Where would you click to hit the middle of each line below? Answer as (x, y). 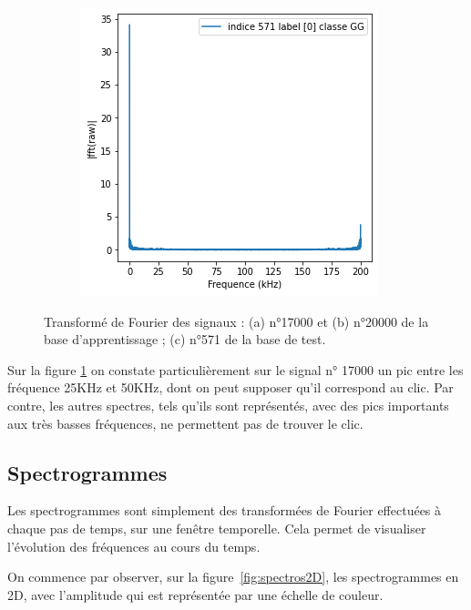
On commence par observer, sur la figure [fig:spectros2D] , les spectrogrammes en (233, 577)
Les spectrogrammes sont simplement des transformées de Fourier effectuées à (225, 510)
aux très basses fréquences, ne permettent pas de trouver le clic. (185, 423)
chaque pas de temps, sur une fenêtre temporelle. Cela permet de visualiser (217, 528)
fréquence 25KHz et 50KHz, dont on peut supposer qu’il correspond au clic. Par (230, 387)
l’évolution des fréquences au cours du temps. (134, 546)
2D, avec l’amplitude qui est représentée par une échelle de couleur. (195, 594)
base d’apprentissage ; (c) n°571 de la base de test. (185, 339)
